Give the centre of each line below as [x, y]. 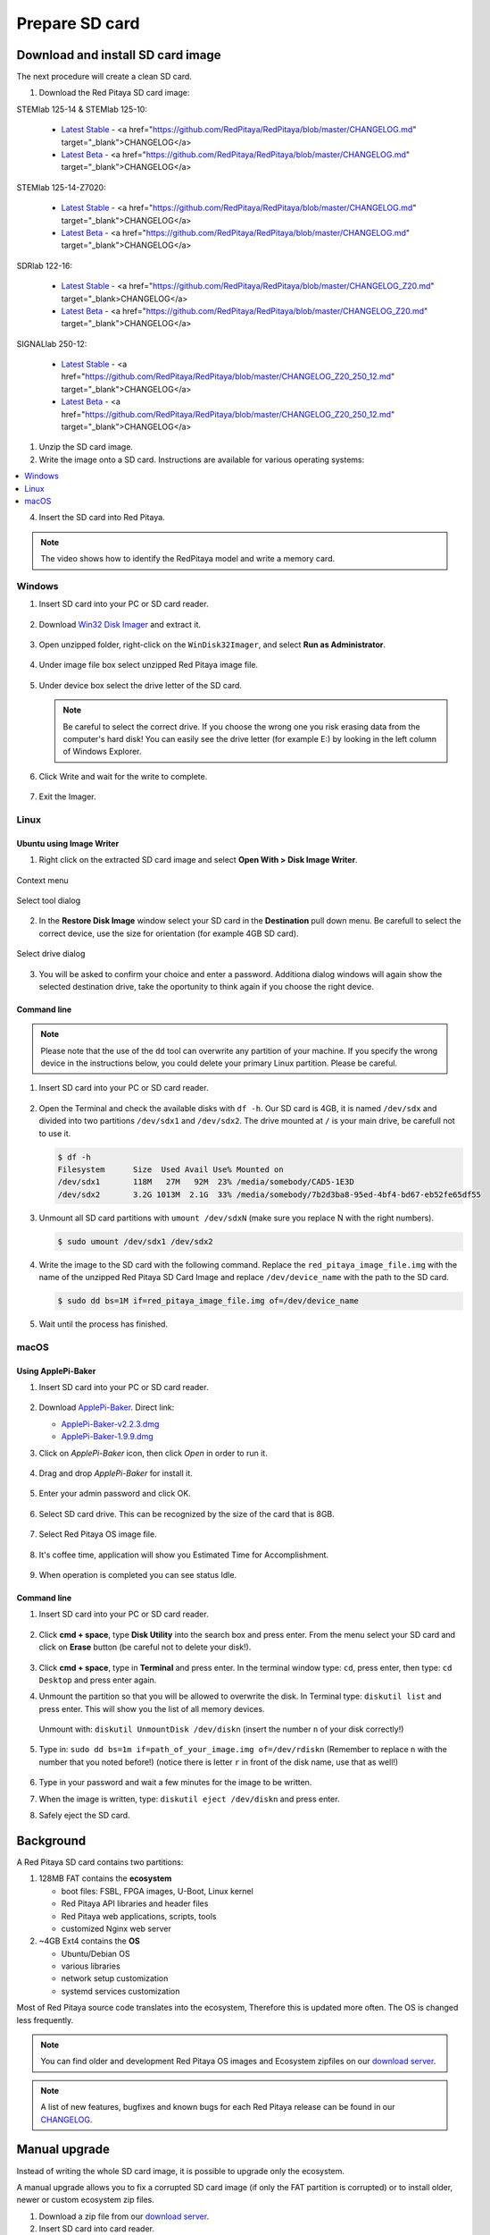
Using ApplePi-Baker [56, 1371]
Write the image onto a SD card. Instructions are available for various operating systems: [202, 460]
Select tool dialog [48, 900]
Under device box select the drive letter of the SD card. [141, 685]
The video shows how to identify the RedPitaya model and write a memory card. [187, 559]
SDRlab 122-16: [45, 266]
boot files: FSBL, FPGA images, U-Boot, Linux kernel [157, 1891]
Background [51, 1840]
